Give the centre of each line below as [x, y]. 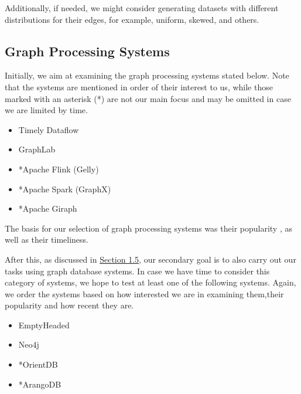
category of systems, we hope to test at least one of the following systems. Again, [150, 282]
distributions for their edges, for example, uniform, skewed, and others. [132, 19]
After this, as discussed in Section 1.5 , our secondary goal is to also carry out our [150, 259]
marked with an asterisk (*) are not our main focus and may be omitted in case [148, 98]
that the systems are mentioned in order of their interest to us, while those [139, 86]
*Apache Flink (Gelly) [59, 169]
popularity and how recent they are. [69, 305]
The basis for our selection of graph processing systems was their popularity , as [148, 228]
